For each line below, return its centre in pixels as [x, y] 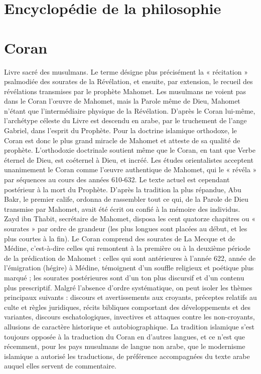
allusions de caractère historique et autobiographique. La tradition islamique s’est [129, 326]
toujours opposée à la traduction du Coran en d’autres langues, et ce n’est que [125, 336]
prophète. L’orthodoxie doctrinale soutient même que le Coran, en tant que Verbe [130, 150]
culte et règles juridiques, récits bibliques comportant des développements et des [127, 307]
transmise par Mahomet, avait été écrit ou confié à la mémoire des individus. [122, 209]
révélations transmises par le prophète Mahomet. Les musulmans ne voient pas [125, 91]
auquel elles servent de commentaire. [60, 366]
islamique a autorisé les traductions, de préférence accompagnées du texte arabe [127, 356]
